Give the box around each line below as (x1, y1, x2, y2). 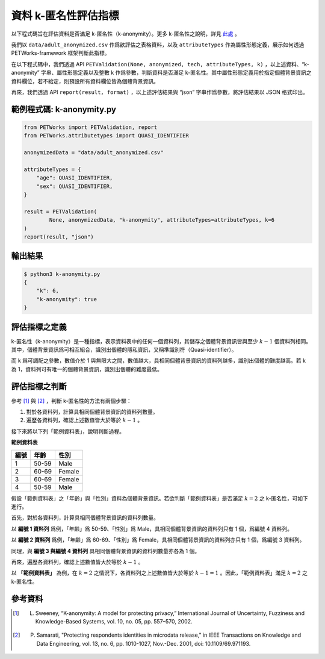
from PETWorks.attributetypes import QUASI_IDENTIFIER (23, 133, 189, 139)
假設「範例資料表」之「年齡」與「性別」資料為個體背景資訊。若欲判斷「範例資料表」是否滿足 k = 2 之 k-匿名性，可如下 (11, 495, 308, 502)
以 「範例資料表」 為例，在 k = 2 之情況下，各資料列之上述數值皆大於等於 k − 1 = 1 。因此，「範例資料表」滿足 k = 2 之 (11, 569, 308, 576)
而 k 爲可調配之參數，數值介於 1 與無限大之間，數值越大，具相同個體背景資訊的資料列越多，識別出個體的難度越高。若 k (11, 357, 306, 364)
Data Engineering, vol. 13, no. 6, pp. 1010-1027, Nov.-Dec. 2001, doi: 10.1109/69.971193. (36, 640, 251, 647)
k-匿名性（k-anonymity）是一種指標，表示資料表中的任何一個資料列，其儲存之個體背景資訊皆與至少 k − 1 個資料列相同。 (11, 337, 312, 345)
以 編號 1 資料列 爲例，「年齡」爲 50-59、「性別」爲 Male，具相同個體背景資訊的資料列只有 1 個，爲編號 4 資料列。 (11, 525, 293, 533)
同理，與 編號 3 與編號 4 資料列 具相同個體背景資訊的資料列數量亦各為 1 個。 (11, 547, 200, 554)
